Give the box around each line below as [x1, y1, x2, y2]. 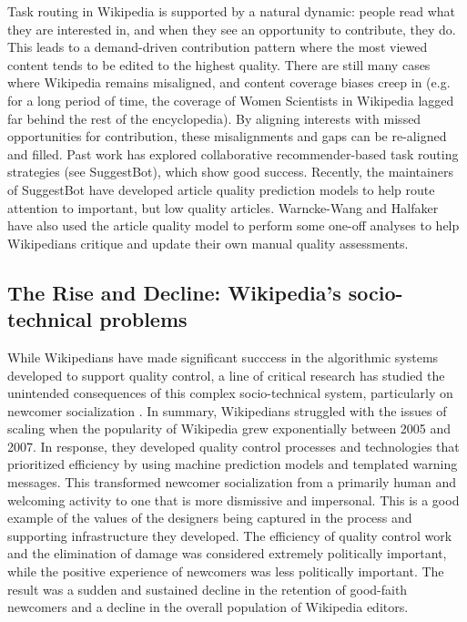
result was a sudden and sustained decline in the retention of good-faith [7, 579, 408, 598]
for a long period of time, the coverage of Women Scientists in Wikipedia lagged [7, 90, 454, 109]
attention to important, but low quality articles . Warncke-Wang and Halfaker [7, 198, 439, 217]
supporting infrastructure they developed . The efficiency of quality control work [7, 525, 452, 545]
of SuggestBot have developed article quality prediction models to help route [7, 179, 435, 199]
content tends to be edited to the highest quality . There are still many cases [7, 55, 431, 74]
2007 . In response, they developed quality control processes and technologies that [7, 436, 460, 455]
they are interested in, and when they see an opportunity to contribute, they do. [7, 19, 456, 38]
